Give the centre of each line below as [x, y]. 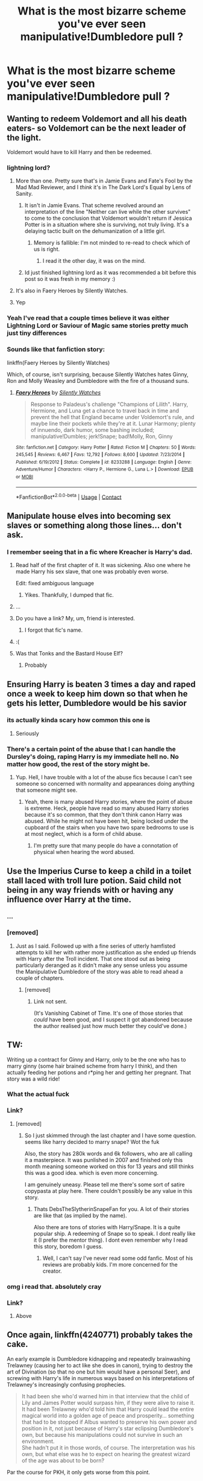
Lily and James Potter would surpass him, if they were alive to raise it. [108, 1402]
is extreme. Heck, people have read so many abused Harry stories [107, 808]
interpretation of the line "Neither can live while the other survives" [108, 212]
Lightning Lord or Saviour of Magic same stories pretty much [98, 326]
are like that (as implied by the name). [80, 1215]
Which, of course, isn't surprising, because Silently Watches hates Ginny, [98, 374]
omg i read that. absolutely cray [54, 1287]
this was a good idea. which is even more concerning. [92, 1172]
